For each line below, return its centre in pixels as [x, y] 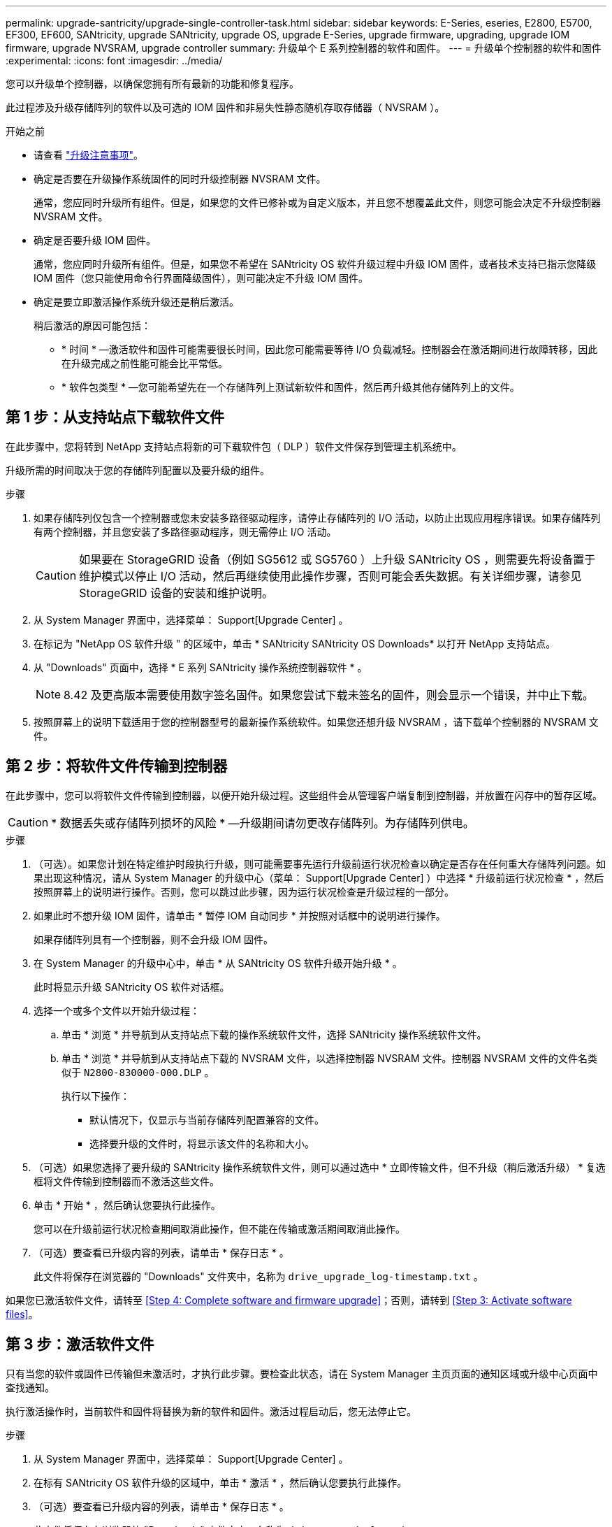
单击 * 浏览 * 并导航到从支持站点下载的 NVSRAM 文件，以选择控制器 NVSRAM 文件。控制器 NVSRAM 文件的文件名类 [329, 1058]
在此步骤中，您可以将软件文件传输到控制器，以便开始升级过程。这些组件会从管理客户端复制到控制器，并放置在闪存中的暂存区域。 [304, 795]
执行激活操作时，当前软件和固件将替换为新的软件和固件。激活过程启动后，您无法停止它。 [211, 1411]
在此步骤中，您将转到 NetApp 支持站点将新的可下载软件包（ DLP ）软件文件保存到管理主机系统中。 [234, 446]
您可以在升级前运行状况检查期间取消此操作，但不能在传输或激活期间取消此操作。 [219, 1228]
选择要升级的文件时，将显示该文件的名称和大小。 [202, 1143]
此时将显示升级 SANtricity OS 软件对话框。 [132, 987]
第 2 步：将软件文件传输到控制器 [117, 766]
